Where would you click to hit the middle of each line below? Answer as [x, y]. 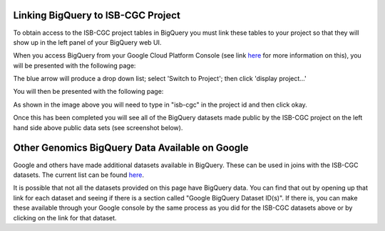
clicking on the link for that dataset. [65, 217]
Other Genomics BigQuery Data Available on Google [131, 148]
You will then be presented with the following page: [88, 92]
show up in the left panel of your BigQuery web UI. [87, 42]
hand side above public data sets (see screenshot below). [98, 127]
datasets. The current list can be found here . [78, 175]
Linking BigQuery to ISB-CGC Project [97, 15]
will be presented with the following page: [75, 65]
